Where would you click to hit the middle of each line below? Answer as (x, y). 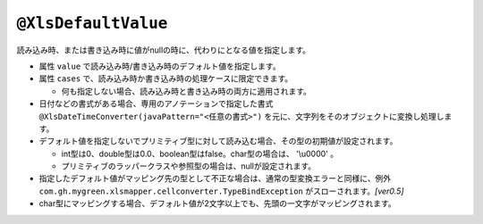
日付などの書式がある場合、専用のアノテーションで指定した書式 (156, 104)
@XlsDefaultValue (92, 23)
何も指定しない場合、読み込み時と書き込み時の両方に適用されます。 (186, 91)
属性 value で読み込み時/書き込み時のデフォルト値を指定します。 (160, 66)
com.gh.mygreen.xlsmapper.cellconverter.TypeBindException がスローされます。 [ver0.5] (221, 191)
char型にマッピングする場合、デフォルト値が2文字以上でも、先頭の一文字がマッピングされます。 (218, 203)
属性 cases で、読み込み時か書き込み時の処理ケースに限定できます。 (166, 79)
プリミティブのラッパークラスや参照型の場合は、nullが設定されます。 (189, 166)
